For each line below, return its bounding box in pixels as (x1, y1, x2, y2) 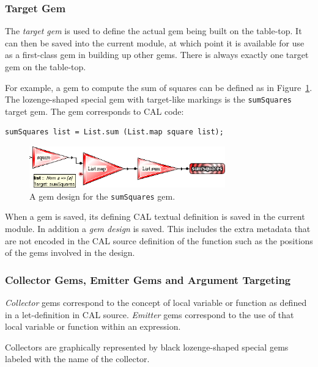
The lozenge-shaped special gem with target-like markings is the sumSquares (5, 93, 292, 106)
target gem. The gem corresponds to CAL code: (5, 104, 184, 117)
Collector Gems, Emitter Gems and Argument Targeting (5, 272, 291, 287)
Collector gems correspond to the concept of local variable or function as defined (5, 296, 307, 309)
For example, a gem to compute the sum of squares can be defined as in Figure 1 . (5, 81, 312, 93)
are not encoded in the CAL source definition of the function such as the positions (5, 234, 313, 247)
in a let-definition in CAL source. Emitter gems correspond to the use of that (5, 308, 294, 321)
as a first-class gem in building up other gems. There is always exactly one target (5, 48, 309, 61)
